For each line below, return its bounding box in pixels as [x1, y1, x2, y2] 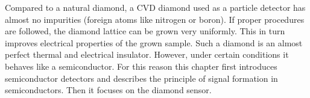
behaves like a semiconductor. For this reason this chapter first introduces [5, 60, 277, 72]
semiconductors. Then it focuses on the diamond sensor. [5, 84, 212, 96]
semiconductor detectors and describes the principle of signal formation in [5, 72, 278, 84]
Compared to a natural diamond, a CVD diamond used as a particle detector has [5, 1, 306, 13]
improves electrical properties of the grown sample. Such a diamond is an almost [5, 36, 303, 49]
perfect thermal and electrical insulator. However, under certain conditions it [5, 48, 289, 61]
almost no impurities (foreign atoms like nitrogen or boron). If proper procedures [5, 13, 305, 25]
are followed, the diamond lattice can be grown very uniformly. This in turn [5, 25, 285, 37]
